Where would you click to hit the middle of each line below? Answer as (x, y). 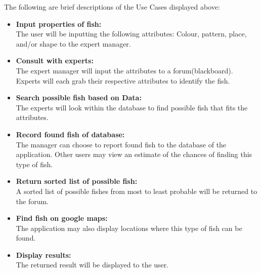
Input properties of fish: (59, 24)
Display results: (43, 255)
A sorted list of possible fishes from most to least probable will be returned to (137, 191)
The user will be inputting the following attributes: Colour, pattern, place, (131, 34)
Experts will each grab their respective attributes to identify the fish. (123, 80)
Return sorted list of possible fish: (77, 181)
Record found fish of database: (70, 134)
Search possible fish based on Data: (79, 97)
